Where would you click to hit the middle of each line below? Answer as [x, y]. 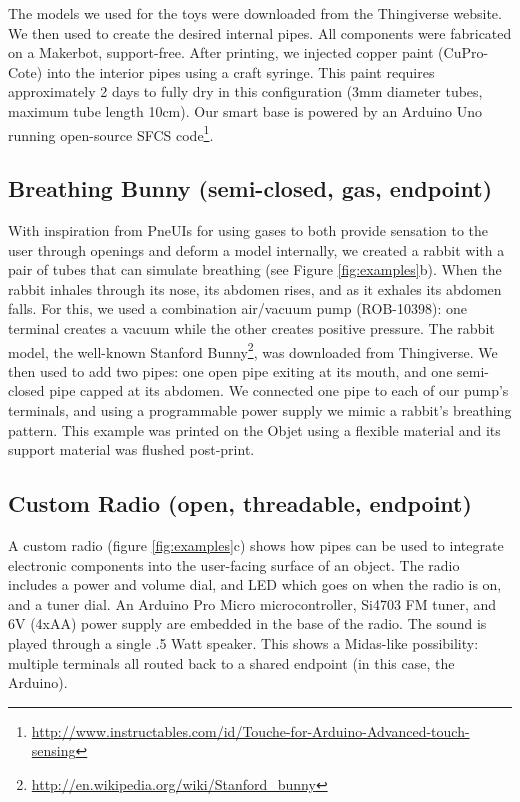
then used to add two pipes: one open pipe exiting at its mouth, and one [230, 370]
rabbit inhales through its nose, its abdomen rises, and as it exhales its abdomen [255, 288]
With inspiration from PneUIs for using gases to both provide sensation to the [248, 230]
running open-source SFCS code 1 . [111, 133]
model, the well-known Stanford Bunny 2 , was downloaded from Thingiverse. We [253, 350]
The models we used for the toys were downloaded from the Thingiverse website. [255, 13]
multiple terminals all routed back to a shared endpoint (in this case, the [231, 662]
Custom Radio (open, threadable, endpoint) [240, 503]
